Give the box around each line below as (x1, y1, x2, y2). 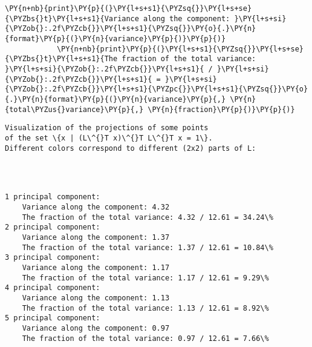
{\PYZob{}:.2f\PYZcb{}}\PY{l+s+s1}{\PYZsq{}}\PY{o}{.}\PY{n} (5, 24, 256, 33)
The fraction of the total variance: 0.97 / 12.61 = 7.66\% (22, 334, 269, 343)
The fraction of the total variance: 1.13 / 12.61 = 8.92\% (22, 303, 269, 312)
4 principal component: (5, 283, 100, 292)
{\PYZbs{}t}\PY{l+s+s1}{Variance (5, 14, 139, 23)
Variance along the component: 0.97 (22, 323, 170, 332)
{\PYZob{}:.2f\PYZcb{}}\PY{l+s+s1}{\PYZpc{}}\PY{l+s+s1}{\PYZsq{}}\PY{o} (5, 85, 308, 94)
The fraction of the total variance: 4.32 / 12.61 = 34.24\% (22, 213, 273, 222)
